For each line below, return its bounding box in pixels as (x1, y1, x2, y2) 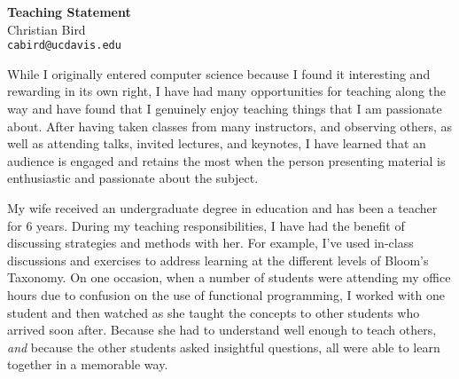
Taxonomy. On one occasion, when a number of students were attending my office (7, 268, 451, 287)
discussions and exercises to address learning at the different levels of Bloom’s (7, 250, 429, 269)
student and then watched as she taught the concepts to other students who (7, 303, 420, 321)
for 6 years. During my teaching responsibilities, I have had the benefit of (7, 216, 405, 234)
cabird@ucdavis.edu (7, 39, 121, 52)
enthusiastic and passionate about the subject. (7, 169, 259, 187)
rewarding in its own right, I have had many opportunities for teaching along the (7, 82, 447, 100)
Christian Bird (7, 20, 86, 38)
